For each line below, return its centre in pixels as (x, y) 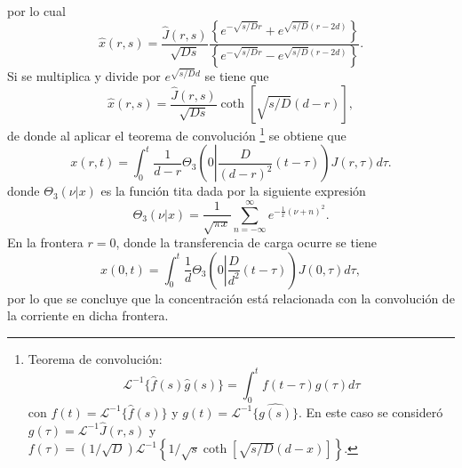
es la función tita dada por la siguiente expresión (233, 191)
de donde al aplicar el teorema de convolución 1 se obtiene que (177, 134)
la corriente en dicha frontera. (88, 315)
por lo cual (36, 11)
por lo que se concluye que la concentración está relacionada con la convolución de (231, 298)
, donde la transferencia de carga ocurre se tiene (247, 242)
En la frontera (45, 242)
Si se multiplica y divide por (84, 76)
